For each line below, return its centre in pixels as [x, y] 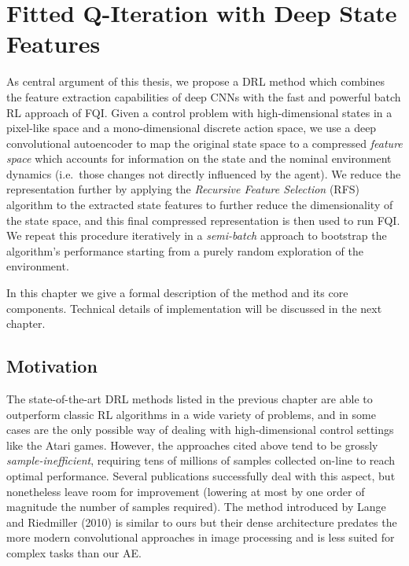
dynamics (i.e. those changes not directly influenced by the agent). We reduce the [204, 173]
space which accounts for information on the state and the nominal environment [199, 158]
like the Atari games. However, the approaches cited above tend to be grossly [192, 445]
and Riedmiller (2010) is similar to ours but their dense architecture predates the [202, 522]
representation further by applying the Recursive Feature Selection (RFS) [183, 189]
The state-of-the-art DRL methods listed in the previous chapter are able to [190, 399]
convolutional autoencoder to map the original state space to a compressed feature [204, 143]
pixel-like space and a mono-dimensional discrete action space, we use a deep [192, 128]
